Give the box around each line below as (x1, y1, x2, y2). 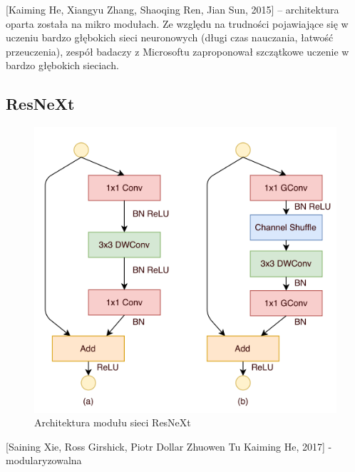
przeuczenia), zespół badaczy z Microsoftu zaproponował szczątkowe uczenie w (6, 43, 349, 58)
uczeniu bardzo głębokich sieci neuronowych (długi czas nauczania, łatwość (6, 30, 334, 45)
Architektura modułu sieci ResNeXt (34, 415, 191, 430)
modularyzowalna (6, 453, 82, 468)
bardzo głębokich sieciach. (6, 58, 119, 73)
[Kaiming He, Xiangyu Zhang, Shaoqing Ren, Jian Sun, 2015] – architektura (6, 2, 339, 16)
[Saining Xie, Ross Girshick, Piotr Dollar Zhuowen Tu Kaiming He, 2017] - (6, 438, 332, 453)
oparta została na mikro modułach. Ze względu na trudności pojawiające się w (6, 16, 349, 31)
